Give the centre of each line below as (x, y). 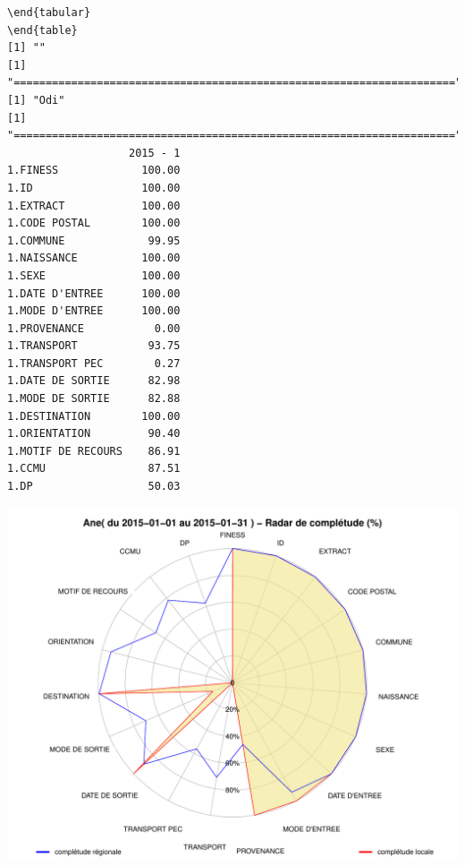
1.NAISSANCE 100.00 (94, 258)
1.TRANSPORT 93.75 (94, 346)
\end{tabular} (49, 13)
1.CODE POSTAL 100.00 (94, 223)
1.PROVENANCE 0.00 (94, 328)
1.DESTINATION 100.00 (94, 416)
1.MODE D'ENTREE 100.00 (94, 311)
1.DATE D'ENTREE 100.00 (94, 293)
